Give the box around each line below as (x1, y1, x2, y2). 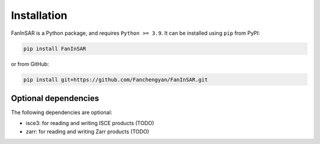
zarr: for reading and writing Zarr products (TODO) (25, 127, 149, 135)
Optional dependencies (11, 93, 100, 103)
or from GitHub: (11, 60, 50, 67)
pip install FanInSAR (23, 45, 87, 52)
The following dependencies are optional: (11, 109, 113, 116)
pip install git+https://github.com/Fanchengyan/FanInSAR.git (23, 76, 208, 83)
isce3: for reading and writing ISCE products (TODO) (25, 120, 154, 127)
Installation (11, 9, 68, 22)
